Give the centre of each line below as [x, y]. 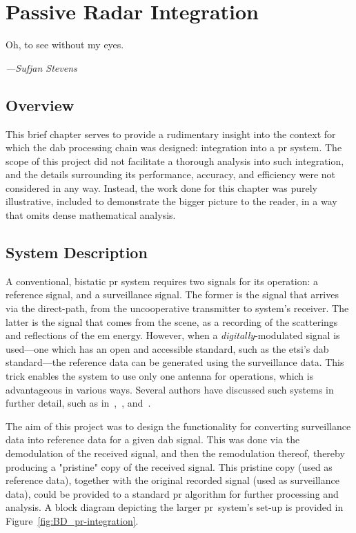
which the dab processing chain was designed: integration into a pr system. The [174, 147]
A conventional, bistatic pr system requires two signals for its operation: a [162, 281]
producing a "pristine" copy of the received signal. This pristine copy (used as [169, 466]
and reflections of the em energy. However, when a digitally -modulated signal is [173, 335]
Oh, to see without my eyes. [65, 45]
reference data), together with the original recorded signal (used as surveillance [172, 480]
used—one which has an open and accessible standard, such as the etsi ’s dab [167, 348]
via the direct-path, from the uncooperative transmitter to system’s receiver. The [177, 308]
